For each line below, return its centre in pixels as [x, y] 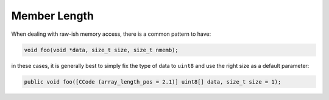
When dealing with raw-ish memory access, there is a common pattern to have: [111, 34]
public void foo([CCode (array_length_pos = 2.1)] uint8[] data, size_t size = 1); [153, 82]
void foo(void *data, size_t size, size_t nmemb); [101, 50]
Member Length [53, 16]
